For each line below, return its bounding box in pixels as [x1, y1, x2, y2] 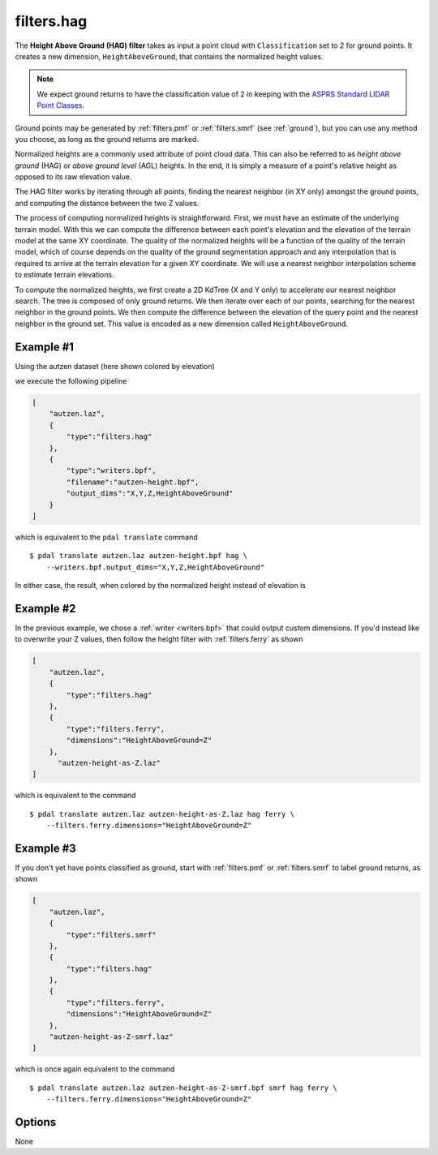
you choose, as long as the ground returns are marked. [15, 134, 199, 144]
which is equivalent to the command [15, 791, 136, 801]
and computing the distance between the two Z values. [15, 198, 200, 208]
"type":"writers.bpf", [66, 466, 157, 475]
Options [15, 1115, 57, 1129]
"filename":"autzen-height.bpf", [66, 477, 200, 487]
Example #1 [15, 340, 75, 354]
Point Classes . [36, 101, 85, 110]
